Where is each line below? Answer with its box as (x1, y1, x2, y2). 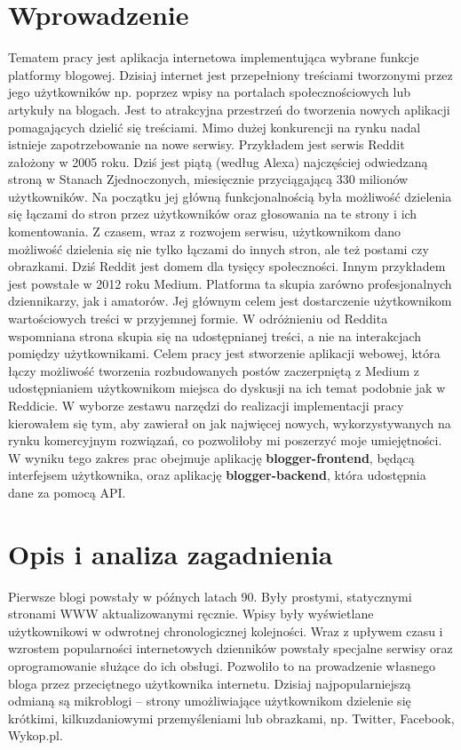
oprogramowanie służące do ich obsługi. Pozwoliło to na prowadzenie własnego (8, 657, 435, 675)
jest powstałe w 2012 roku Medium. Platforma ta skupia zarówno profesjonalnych (8, 274, 452, 292)
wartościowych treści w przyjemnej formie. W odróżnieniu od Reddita (8, 309, 388, 328)
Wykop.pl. (8, 726, 63, 745)
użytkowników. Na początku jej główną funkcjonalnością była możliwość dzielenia (8, 187, 452, 205)
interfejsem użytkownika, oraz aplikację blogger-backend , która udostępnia (8, 466, 426, 484)
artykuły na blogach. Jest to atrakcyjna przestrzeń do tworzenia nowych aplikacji (8, 100, 450, 118)
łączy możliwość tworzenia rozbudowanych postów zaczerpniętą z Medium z (8, 361, 420, 379)
